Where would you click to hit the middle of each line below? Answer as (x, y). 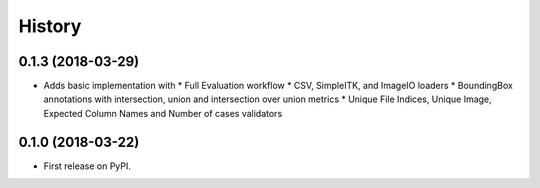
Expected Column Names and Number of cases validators (163, 113)
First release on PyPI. (87, 166)
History (50, 26)
